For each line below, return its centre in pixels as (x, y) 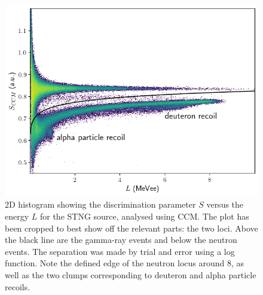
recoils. (18, 286)
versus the (225, 204)
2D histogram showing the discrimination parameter (100, 204)
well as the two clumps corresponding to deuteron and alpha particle (131, 274)
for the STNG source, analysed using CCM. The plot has (144, 216)
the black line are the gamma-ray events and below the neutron (121, 240)
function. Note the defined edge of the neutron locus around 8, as (125, 263)
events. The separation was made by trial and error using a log (120, 251)
